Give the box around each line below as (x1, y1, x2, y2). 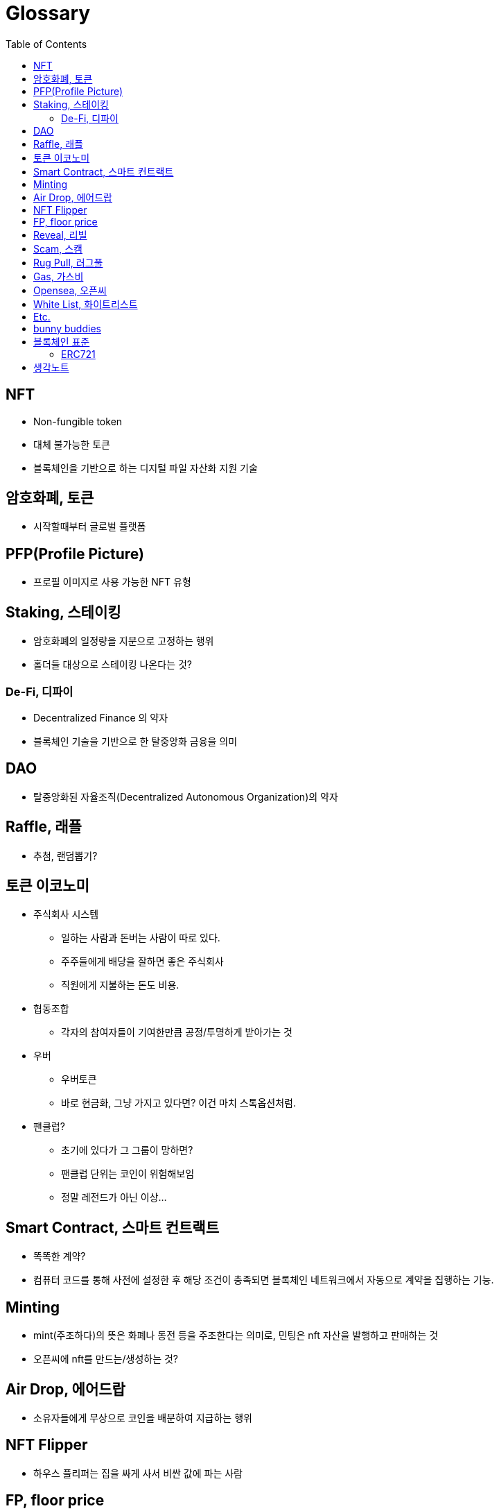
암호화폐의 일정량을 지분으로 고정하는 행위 (33, 635, 214, 647)
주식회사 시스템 (33, 908, 99, 921)
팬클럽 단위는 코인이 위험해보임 (61, 1168, 195, 1180)
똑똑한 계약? (33, 1250, 86, 1263)
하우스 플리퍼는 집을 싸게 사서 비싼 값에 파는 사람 (33, 1467, 243, 1479)
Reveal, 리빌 (33, 228, 87, 241)
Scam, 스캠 (33, 242, 82, 255)
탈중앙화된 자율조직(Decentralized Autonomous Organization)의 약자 (33, 790, 338, 803)
